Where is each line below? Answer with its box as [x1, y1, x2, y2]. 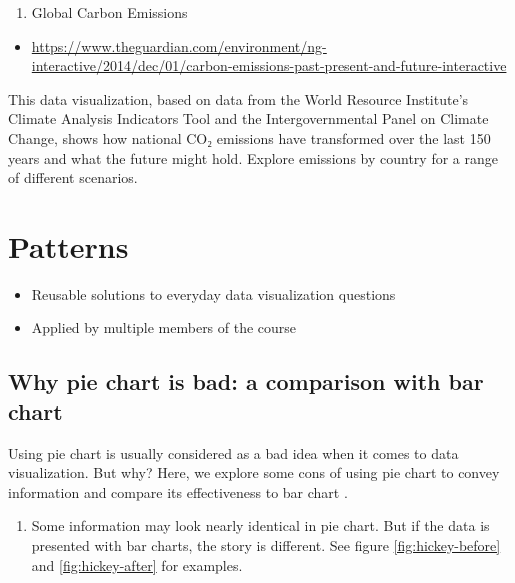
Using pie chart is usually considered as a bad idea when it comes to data [8, 442, 459, 463]
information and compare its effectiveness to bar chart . [8, 481, 348, 502]
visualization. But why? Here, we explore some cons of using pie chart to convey [8, 462, 500, 483]
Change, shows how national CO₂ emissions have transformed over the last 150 [8, 127, 491, 148]
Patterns [8, 225, 129, 266]
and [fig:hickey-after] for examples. [31, 554, 243, 575]
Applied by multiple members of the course [31, 317, 297, 338]
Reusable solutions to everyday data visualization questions [31, 283, 396, 304]
